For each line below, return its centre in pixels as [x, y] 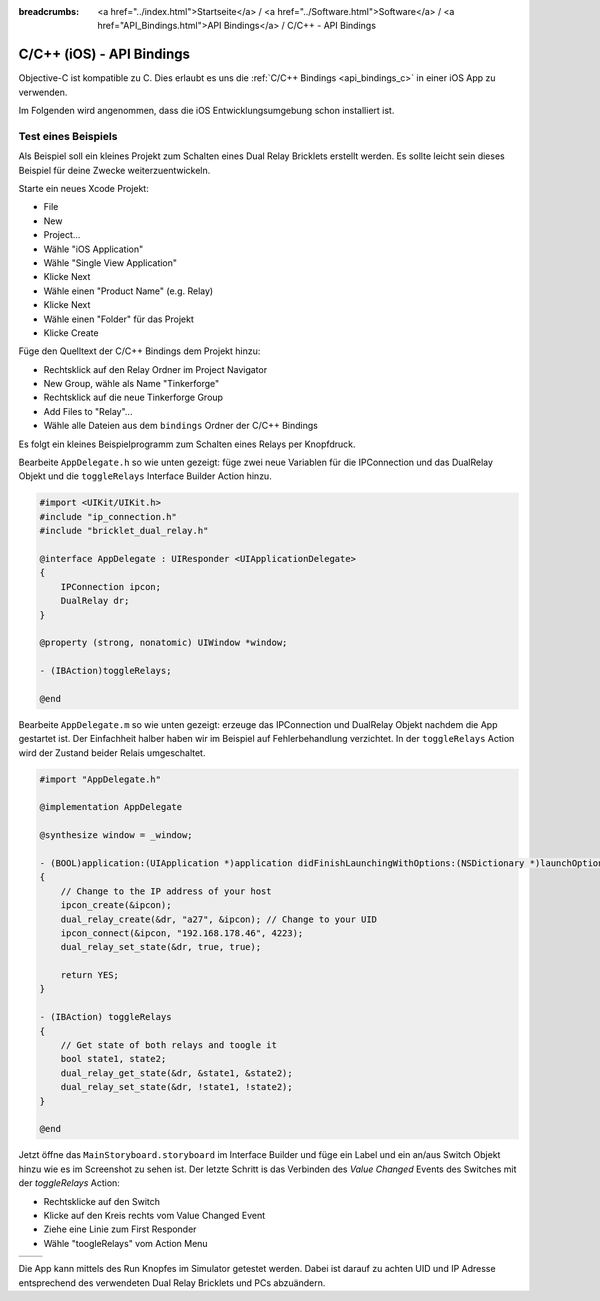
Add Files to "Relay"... [88, 411]
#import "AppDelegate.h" [100, 779]
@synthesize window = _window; [116, 835]
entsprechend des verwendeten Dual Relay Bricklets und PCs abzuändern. [172, 1282]
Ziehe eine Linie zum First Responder [120, 1229]
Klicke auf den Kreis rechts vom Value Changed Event [154, 1215]
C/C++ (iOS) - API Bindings [104, 54]
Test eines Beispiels [68, 136]
